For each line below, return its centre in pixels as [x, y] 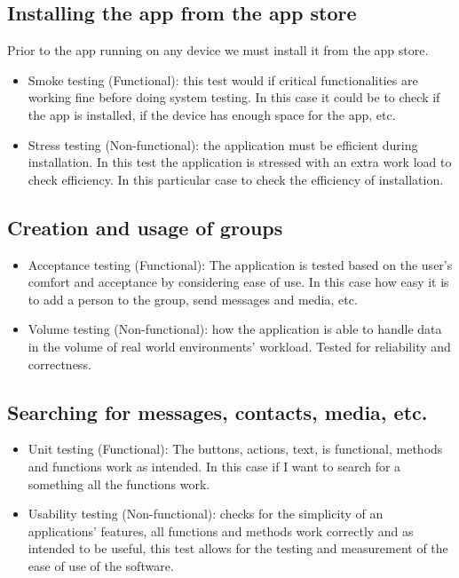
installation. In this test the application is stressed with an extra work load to [240, 162]
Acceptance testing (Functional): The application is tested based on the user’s [240, 264]
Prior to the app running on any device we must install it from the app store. [218, 50]
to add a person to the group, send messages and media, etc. [193, 299]
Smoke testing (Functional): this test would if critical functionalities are [223, 79]
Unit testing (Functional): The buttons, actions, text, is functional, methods [235, 449]
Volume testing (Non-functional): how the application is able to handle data [235, 329]
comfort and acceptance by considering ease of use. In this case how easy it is [238, 282]
